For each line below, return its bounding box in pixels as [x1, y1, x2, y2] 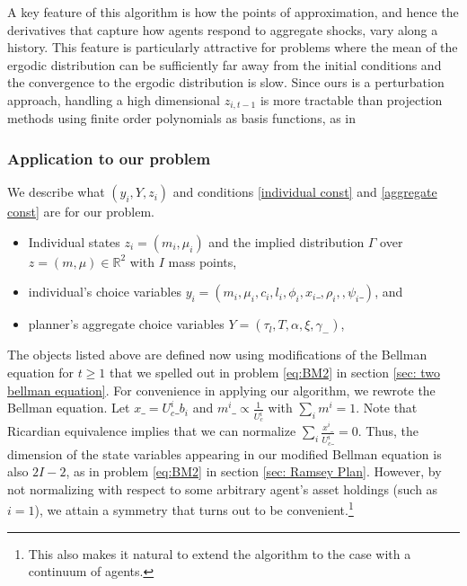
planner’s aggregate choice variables [28, 315, 225, 333]
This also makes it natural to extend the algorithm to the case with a [28, 544, 411, 563]
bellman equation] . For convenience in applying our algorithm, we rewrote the [7, 380, 436, 399]
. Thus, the [357, 422, 419, 440]
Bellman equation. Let [7, 398, 130, 417]
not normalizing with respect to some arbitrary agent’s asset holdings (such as [7, 479, 438, 498]
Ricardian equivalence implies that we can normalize [7, 422, 296, 440]
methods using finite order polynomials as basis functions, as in [7, 109, 357, 128]
